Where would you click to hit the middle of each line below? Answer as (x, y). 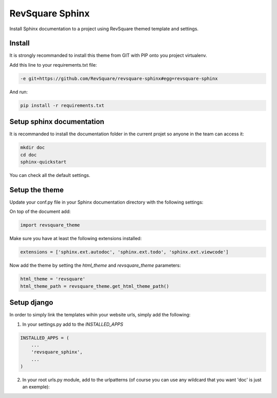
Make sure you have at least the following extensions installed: (76, 238)
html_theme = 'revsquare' (53, 279)
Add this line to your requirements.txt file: (53, 65)
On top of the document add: (40, 212)
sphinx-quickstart (43, 162)
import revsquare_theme (50, 225)
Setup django (31, 303)
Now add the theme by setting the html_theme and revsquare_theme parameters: (95, 265)
